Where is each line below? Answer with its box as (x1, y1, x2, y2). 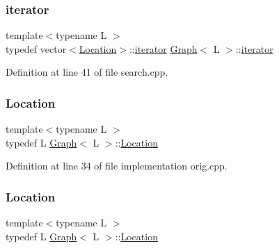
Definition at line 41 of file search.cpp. (6, 65, 168, 79)
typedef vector (6, 41, 67, 56)
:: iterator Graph (129, 41, 198, 56)
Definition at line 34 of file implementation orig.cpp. (6, 158, 228, 173)
